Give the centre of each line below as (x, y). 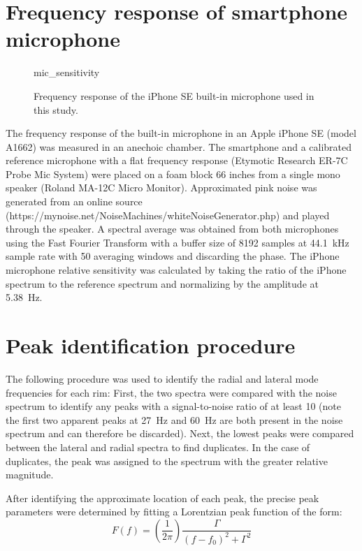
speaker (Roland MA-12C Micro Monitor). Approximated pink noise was (161, 188)
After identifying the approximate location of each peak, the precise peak (162, 498)
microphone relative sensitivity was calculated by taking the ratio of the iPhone (176, 270)
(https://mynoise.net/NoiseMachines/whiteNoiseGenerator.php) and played (168, 215)
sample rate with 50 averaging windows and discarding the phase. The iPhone (173, 256)
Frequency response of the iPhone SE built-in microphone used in (174, 95)
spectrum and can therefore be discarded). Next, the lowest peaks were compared (180, 433)
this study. (56, 109)
